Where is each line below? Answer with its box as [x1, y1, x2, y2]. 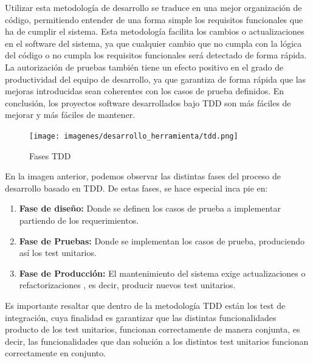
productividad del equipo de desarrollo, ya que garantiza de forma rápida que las [5, 72, 306, 85]
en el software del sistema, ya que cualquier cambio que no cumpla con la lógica [5, 36, 302, 49]
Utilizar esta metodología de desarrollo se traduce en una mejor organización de [5, 1, 302, 13]
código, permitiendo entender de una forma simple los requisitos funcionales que [5, 13, 303, 26]
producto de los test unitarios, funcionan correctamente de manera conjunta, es [5, 323, 300, 336]
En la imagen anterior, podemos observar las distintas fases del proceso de [5, 170, 281, 182]
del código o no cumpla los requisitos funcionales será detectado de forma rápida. [5, 49, 307, 61]
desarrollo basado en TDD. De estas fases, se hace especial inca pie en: [5, 181, 268, 194]
